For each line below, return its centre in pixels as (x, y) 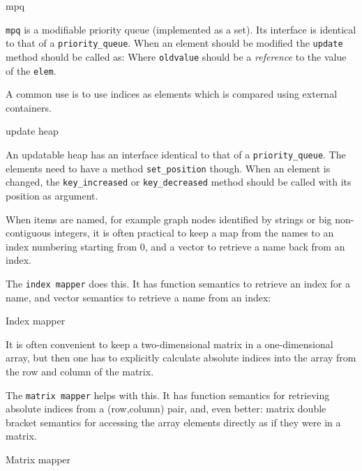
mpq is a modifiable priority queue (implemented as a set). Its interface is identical (181, 29)
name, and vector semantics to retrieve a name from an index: (138, 297)
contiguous (29, 233)
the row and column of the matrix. (80, 371)
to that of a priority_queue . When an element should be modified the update (174, 43)
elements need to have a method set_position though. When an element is (168, 168)
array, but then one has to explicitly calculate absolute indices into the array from (181, 358)
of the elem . (31, 70)
